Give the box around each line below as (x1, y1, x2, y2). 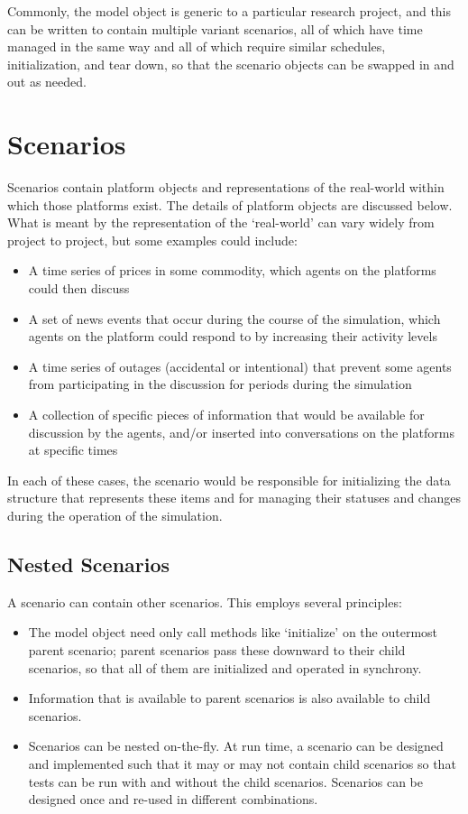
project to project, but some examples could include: (7, 230, 298, 249)
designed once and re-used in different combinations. (28, 790, 318, 809)
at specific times (28, 440, 118, 459)
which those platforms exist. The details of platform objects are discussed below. (7, 195, 453, 214)
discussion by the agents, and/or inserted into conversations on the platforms (28, 422, 454, 441)
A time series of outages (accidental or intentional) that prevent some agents (28, 356, 452, 375)
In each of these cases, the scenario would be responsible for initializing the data (7, 470, 451, 489)
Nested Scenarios (7, 550, 170, 578)
